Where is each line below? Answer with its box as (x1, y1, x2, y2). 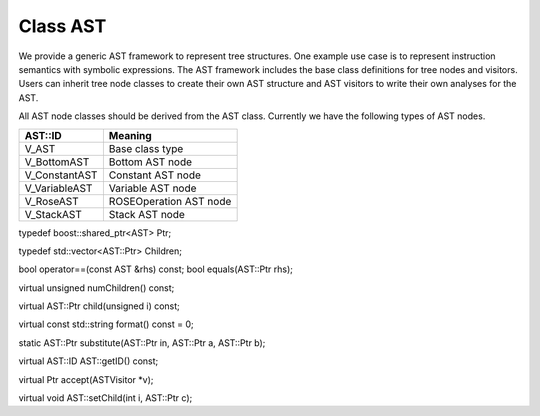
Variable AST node (108, 181, 197, 195)
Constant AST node (108, 168, 202, 182)
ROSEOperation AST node (108, 194, 232, 208)
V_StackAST (24, 207, 82, 221)
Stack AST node (108, 207, 185, 221)
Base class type (108, 141, 184, 155)
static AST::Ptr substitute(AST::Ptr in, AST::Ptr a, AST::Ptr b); (18, 336, 266, 349)
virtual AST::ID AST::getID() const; (18, 355, 159, 367)
